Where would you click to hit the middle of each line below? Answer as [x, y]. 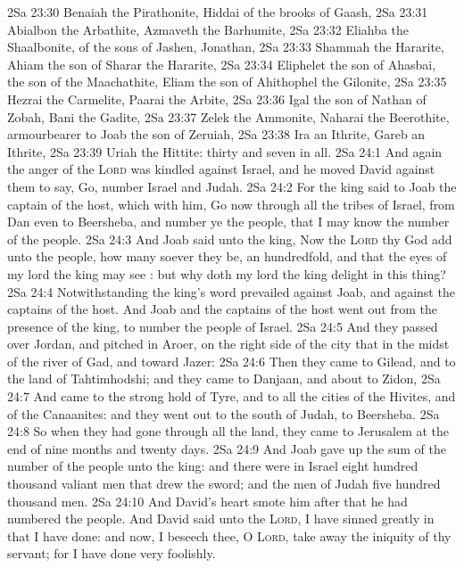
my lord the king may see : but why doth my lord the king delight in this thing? [227, 273]
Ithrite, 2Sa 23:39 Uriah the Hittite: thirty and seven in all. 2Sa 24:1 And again [225, 151]
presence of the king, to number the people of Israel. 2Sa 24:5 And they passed [223, 326]
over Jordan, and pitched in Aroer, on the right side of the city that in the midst [228, 344]
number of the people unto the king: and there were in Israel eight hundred [213, 466]
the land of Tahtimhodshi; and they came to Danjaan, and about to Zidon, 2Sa [224, 379]
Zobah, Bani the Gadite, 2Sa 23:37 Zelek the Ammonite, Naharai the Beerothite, [228, 116]
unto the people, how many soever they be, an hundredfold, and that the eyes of [227, 256]
